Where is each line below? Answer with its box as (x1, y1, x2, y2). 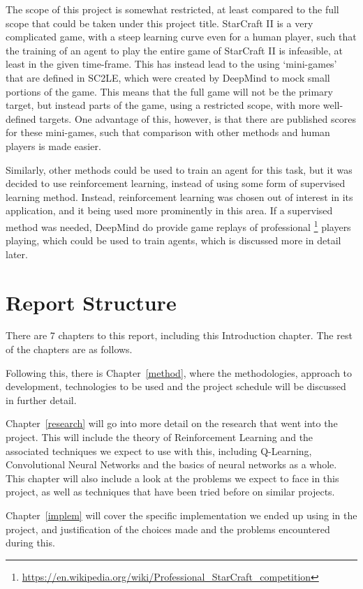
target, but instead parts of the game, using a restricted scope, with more (6, 98, 320, 112)
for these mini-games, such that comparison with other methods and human (6, 125, 330, 140)
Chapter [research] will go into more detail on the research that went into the (6, 416, 338, 431)
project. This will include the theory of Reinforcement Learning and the (6, 430, 313, 445)
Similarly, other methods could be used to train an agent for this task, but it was (6, 162, 353, 177)
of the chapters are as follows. (6, 342, 133, 357)
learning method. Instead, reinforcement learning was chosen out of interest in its (6, 189, 353, 204)
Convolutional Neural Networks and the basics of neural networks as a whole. (6, 457, 337, 472)
